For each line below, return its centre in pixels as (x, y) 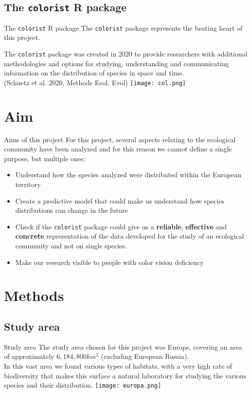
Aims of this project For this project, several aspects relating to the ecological (120, 139)
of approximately (29, 356)
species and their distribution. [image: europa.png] (83, 385)
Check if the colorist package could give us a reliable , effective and (121, 226)
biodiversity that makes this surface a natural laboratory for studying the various (125, 375)
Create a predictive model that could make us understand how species (120, 200)
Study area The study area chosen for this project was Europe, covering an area (123, 346)
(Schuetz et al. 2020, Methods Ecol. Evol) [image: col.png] (95, 82)
